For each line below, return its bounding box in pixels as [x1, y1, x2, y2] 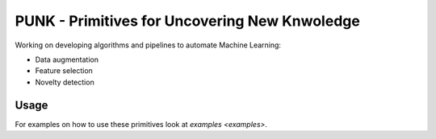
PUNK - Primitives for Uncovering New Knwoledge [15, 12, 361, 30]
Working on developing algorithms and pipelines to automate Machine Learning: [15, 40, 282, 50]
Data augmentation [35, 55, 99, 64]
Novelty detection [35, 77, 94, 87]
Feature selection [35, 66, 93, 76]
